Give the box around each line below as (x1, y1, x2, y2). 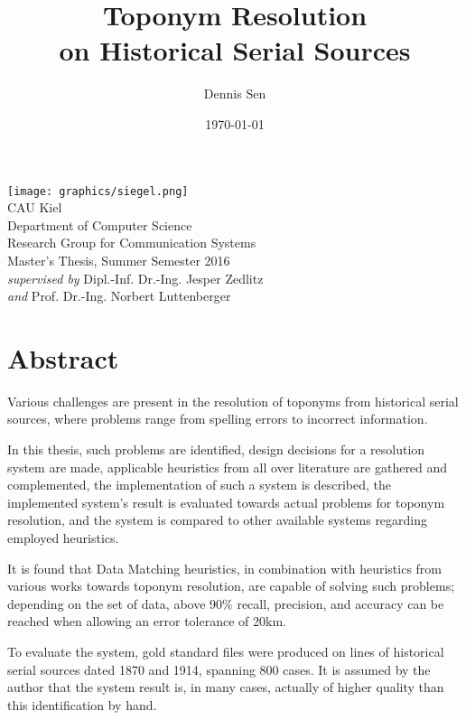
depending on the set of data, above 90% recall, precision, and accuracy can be (7, 594, 444, 612)
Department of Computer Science (7, 215, 192, 234)
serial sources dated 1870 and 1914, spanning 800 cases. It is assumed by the (7, 659, 431, 678)
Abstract (7, 339, 119, 376)
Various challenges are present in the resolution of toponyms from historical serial (7, 391, 459, 410)
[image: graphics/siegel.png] (7, 184, 189, 198)
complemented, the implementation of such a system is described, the (7, 475, 392, 494)
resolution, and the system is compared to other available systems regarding (7, 510, 428, 529)
